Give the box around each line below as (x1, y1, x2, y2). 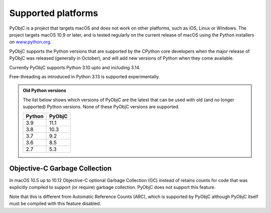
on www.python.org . (9, 39, 52, 45)
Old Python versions (23, 88, 66, 94)
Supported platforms (9, 8, 98, 19)
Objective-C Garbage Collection (9, 164, 112, 172)
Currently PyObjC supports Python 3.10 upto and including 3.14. (9, 64, 141, 70)
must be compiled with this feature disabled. (9, 200, 101, 206)
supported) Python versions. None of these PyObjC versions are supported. (23, 104, 180, 110)
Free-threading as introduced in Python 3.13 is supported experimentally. (9, 73, 160, 80)
